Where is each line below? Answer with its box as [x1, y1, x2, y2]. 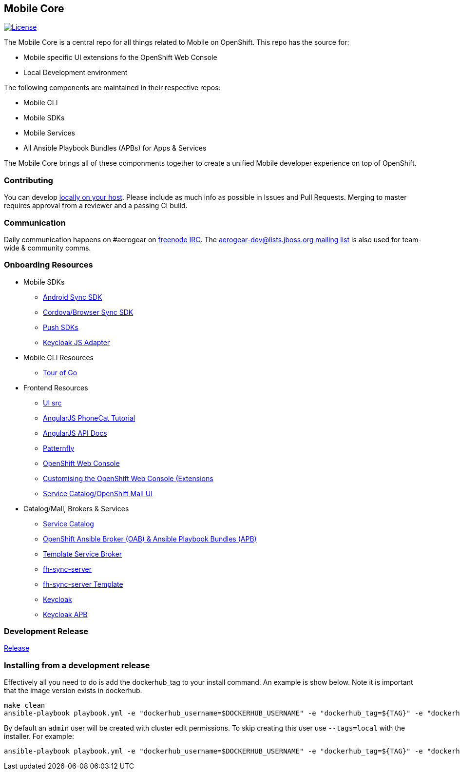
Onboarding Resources [4, 260, 93, 270]
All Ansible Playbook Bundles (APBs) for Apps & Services [23, 144, 207, 153]
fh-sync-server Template [43, 580, 123, 588]
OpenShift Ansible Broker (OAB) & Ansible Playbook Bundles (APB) [43, 534, 257, 543]
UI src [43, 398, 62, 407]
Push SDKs [43, 323, 78, 331]
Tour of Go [43, 368, 77, 377]
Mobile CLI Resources [23, 353, 94, 362]
